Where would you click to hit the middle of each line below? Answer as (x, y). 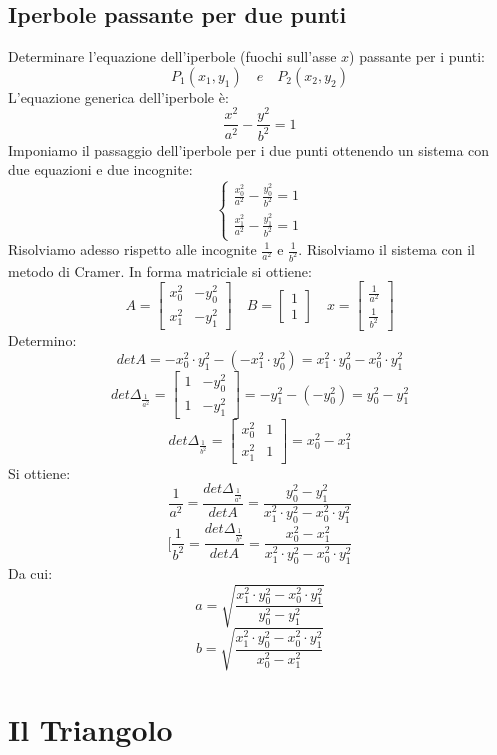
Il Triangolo (90, 728)
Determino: (42, 339)
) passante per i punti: (417, 56)
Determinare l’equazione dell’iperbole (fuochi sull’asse (172, 56)
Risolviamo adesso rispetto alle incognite (132, 249)
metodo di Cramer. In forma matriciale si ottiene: (160, 270)
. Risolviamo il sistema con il (386, 249)
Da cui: (30, 572)
